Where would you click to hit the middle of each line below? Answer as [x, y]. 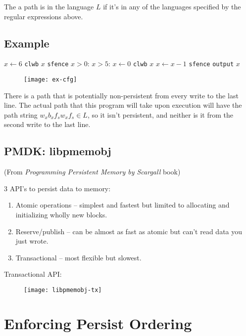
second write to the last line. [47, 124]
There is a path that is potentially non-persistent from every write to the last [121, 95]
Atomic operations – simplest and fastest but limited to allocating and [123, 205]
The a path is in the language [49, 6]
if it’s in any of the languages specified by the [172, 6]
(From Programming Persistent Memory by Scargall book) [92, 172]
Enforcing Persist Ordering [98, 323]
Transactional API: [33, 274]
